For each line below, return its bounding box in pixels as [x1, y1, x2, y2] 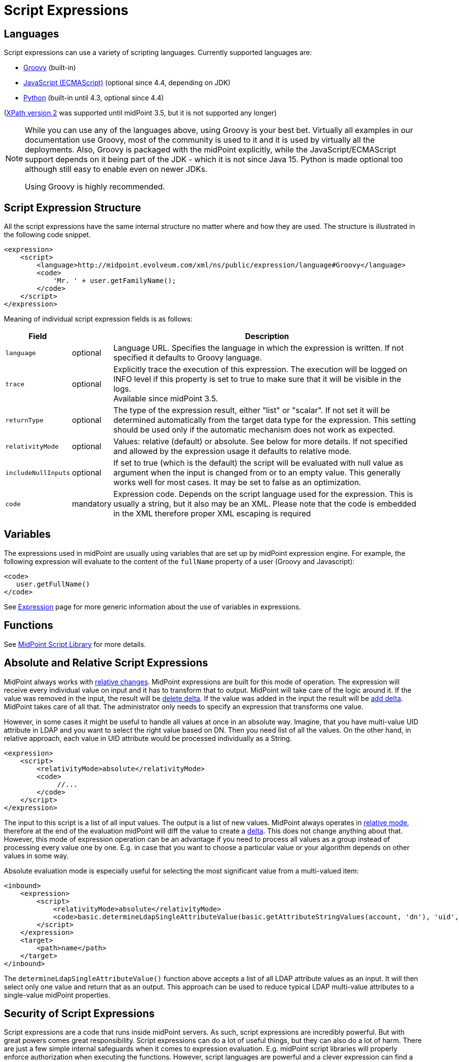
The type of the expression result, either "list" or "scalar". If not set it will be [113, 405, 390, 416]
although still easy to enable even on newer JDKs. [25, 164, 208, 174]
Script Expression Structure [4, 201, 141, 214]
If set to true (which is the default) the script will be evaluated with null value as [113, 458, 404, 468]
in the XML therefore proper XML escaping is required [113, 509, 311, 519]
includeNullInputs [5, 469, 71, 476]
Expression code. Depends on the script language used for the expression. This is [113, 489, 413, 499]
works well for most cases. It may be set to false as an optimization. [113, 477, 361, 488]
